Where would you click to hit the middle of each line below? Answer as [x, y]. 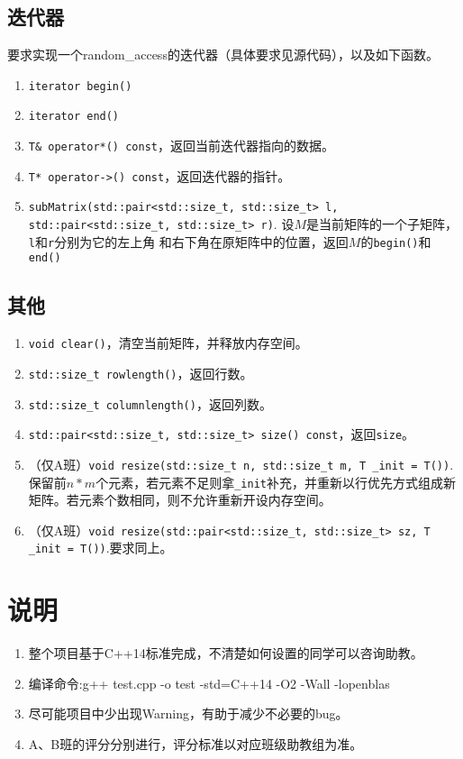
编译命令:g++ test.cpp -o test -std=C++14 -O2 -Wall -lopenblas [209, 683]
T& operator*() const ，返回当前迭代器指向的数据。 [181, 146]
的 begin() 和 [396, 241]
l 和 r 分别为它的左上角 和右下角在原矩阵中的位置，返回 [188, 241]
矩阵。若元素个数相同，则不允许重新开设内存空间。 [180, 500]
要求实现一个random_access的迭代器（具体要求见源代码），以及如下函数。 [223, 55]
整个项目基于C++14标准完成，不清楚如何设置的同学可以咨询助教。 [226, 653]
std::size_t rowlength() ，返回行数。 [141, 373]
